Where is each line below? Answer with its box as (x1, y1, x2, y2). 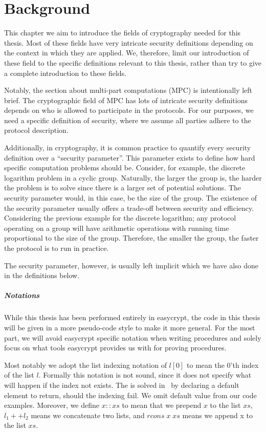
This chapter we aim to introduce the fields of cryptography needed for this (4, 27, 241, 38)
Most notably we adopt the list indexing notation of (4, 359, 167, 370)
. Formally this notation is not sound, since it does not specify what (38, 369, 252, 380)
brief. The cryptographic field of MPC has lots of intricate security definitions (4, 94, 248, 105)
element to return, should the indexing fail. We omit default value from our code (4, 389, 257, 400)
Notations (4, 290, 40, 301)
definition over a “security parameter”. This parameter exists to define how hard (4, 152, 255, 163)
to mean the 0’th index (187, 359, 259, 370)
